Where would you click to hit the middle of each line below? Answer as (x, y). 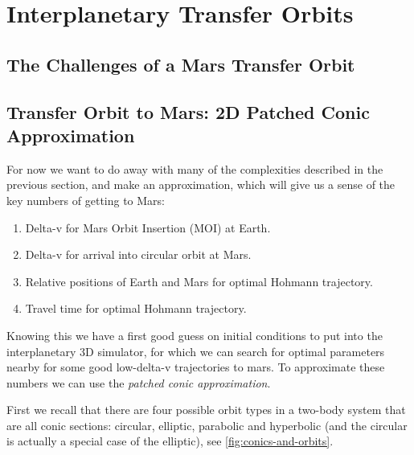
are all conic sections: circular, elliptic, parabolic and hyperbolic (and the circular (207, 425)
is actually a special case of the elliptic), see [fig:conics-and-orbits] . (170, 441)
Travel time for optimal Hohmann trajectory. (136, 308)
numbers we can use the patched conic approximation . (139, 382)
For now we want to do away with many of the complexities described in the (195, 168)
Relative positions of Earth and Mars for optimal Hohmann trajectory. (199, 281)
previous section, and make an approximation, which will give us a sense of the (201, 184)
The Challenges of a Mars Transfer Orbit (181, 64)
